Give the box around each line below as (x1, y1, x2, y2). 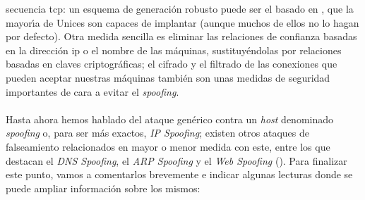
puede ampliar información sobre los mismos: (6, 180, 201, 195)
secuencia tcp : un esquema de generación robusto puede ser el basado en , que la (6, 1, 354, 15)
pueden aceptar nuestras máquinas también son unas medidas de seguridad (6, 70, 330, 85)
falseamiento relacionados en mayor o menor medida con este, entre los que (6, 139, 330, 154)
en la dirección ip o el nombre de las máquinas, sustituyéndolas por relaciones (6, 42, 342, 57)
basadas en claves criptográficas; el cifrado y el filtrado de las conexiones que (6, 56, 337, 71)
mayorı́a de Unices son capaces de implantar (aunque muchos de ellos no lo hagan (6, 15, 359, 30)
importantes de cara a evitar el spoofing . (6, 84, 179, 99)
